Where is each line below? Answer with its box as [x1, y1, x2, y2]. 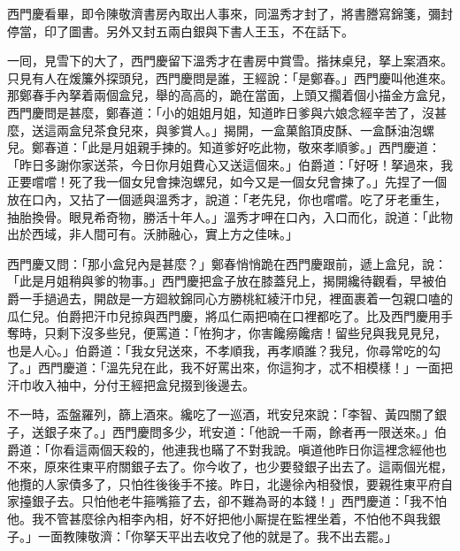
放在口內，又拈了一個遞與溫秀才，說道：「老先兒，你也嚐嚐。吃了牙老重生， [7, 189, 447, 208]
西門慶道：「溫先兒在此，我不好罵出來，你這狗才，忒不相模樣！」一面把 [37, 358, 453, 377]
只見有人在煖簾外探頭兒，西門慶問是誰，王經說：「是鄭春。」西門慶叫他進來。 [7, 68, 453, 87]
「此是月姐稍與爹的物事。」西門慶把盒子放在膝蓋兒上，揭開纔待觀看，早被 [7, 272, 434, 290]
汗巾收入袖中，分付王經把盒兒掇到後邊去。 [7, 375, 255, 394]
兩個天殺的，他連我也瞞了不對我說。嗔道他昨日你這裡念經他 [87, 440, 434, 458]
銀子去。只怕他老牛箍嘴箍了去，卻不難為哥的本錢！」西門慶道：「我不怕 [31, 492, 447, 510]
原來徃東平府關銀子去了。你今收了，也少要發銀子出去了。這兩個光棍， [43, 457, 453, 476]
